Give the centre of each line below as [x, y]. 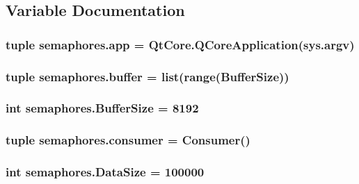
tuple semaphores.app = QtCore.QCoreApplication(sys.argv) [180, 44]
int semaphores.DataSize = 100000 [105, 172]
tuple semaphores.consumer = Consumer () [128, 140]
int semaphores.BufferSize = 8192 [102, 108]
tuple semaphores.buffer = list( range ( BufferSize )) [147, 76]
